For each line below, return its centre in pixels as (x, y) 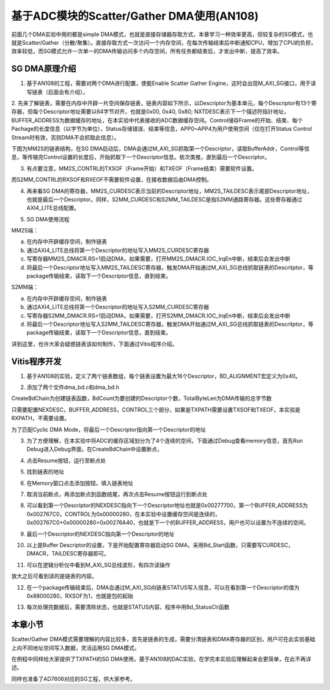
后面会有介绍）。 (68, 92)
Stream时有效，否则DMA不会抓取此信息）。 (65, 137)
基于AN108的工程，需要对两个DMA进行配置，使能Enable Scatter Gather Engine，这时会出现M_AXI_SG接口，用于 (169, 83)
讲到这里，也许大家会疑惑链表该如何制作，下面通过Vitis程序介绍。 (94, 344)
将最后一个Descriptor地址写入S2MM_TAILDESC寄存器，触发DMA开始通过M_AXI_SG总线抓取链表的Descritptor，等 (170, 324)
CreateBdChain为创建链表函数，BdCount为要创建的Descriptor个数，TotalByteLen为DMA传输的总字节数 (141, 398)
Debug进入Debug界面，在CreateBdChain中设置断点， (95, 449)
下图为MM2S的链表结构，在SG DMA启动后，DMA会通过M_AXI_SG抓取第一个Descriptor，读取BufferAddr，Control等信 (160, 148)
